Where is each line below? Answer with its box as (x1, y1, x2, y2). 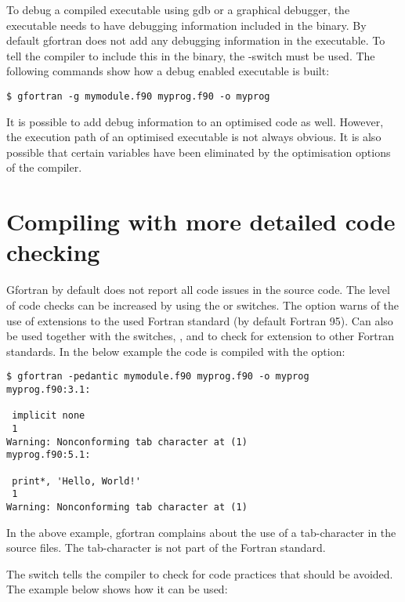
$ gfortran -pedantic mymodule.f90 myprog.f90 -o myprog (6, 371, 309, 383)
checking (6, 236, 100, 268)
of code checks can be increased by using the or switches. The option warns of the (6, 296, 400, 313)
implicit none (12, 410, 85, 422)
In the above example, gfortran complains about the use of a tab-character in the (6, 524, 396, 540)
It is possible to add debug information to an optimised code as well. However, (6, 113, 384, 129)
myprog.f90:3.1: (6, 383, 91, 395)
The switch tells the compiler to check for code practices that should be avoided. (6, 565, 393, 582)
